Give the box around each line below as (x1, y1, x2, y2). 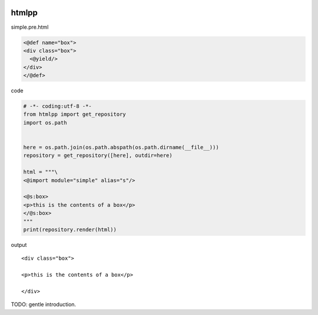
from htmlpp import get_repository (23, 111, 126, 118)
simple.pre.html (11, 24, 49, 31)
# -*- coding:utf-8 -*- (23, 103, 92, 110)
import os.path (23, 119, 67, 126)
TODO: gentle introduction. (11, 301, 77, 308)
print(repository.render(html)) (23, 226, 117, 233)
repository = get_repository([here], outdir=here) (23, 152, 173, 159)
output (11, 241, 27, 248)
